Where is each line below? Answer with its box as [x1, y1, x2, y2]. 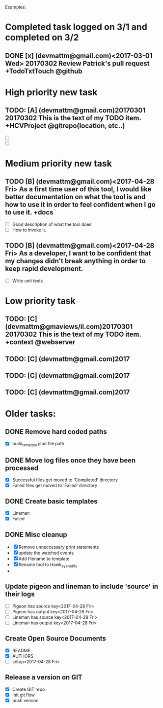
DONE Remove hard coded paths [5, 427, 107, 436]
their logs [5, 590, 35, 599]
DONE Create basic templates [5, 497, 98, 505]
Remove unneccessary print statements [18, 544, 99, 550]
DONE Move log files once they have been [5, 456, 136, 464]
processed [5, 463, 39, 472]
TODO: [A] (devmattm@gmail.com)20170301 [5, 106, 146, 115]
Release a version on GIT [5, 673, 82, 682]
